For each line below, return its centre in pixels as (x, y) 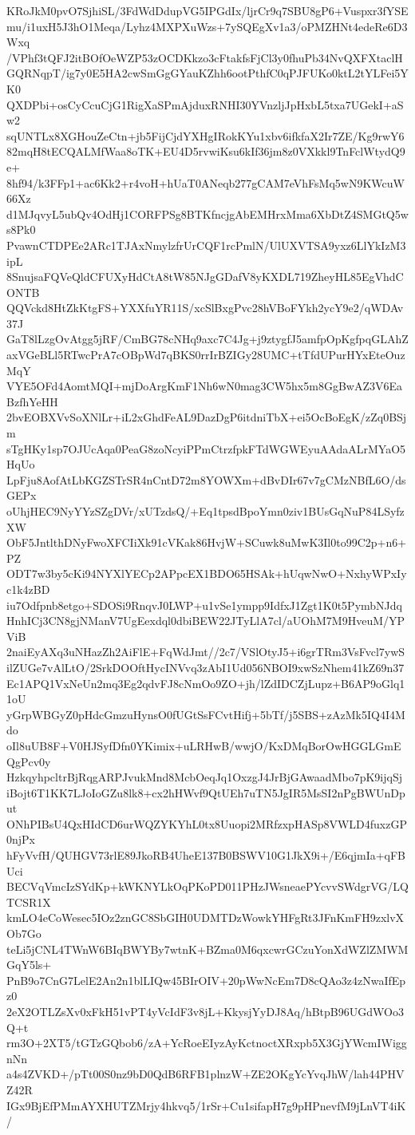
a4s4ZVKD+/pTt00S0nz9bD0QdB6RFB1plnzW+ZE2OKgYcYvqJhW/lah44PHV (206, 1074)
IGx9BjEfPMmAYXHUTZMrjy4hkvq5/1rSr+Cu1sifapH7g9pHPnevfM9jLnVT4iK (206, 1105)
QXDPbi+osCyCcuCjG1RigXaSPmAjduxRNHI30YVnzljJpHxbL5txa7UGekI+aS (205, 104)
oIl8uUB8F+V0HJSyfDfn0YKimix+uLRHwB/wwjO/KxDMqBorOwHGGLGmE (204, 745)
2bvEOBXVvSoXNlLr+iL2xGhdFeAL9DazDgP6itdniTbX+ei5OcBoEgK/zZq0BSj (207, 417)
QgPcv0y (29, 761)
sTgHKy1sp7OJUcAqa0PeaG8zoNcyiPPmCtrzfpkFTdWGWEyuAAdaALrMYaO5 (206, 448)
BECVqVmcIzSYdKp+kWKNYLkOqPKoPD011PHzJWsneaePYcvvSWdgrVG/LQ (207, 886)
